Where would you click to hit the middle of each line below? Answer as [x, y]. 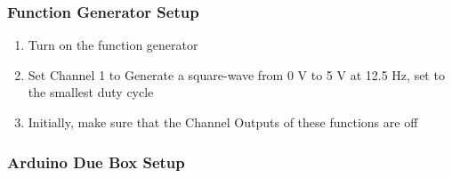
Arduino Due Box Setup [96, 162]
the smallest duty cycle [91, 92]
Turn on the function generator [113, 45]
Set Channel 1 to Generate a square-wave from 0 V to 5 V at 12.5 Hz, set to [236, 74]
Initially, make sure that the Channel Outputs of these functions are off [223, 122]
